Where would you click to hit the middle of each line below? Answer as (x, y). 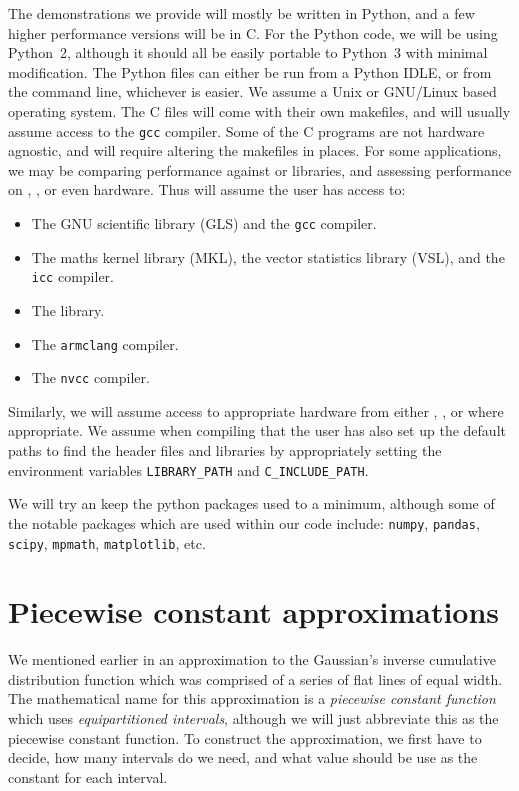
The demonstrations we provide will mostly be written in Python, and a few (241, 13)
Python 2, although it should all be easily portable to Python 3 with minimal (248, 52)
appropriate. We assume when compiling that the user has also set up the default (257, 430)
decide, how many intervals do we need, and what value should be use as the (243, 757)
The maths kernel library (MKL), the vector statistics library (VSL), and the (268, 256)
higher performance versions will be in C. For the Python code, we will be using (253, 32)
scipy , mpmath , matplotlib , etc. (107, 542)
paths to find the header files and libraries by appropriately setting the (225, 450)
